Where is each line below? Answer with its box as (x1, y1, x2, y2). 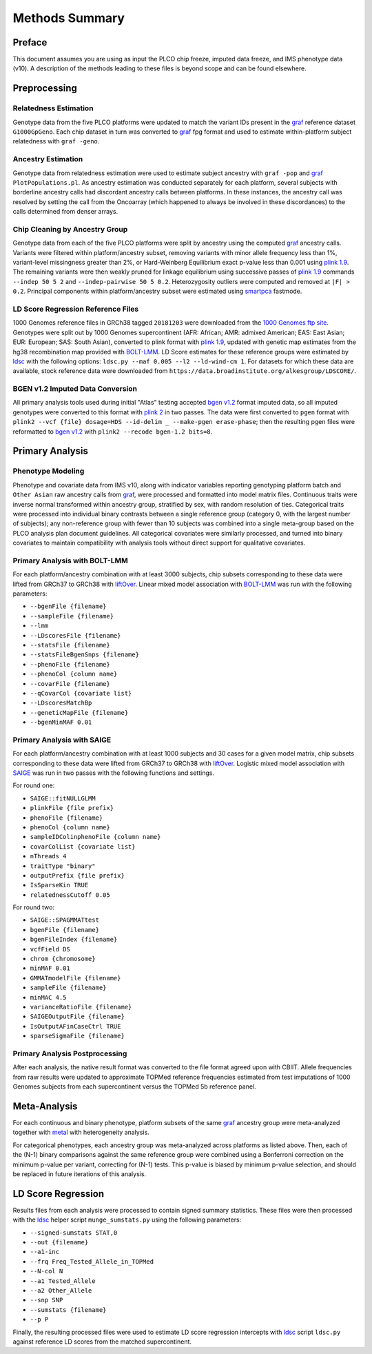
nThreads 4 (30, 852, 67, 860)
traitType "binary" (30, 862, 96, 870)
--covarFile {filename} (30, 680, 110, 687)
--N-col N (30, 1267, 63, 1275)
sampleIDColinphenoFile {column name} (30, 833, 161, 841)
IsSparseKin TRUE (30, 881, 89, 889)
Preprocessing (12, 83, 77, 94)
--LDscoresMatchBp (30, 699, 92, 707)
